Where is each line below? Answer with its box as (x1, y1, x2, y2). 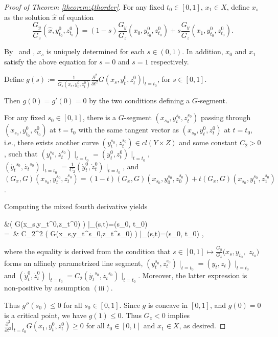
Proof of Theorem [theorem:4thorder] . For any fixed (4, 2, 165, 12)
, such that (4, 148, 38, 159)
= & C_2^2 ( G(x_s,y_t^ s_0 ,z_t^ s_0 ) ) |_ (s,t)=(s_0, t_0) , (4, 228, 204, 239)
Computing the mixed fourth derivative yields (4, 201, 148, 212)
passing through (200, 112, 251, 123)
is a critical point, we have (4, 309, 87, 320)
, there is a (82, 112, 117, 123)
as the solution (4, 11, 50, 22)
